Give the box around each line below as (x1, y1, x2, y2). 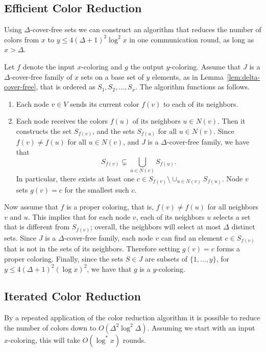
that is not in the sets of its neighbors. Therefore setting (4, 243, 180, 254)
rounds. (123, 334, 147, 345)
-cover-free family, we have (166, 136, 250, 147)
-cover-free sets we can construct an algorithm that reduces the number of (30, 24, 261, 35)
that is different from (4, 221, 70, 232)
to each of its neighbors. (163, 98, 238, 109)
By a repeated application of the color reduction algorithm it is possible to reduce (4, 312, 260, 323)
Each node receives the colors (16, 115, 108, 126)
